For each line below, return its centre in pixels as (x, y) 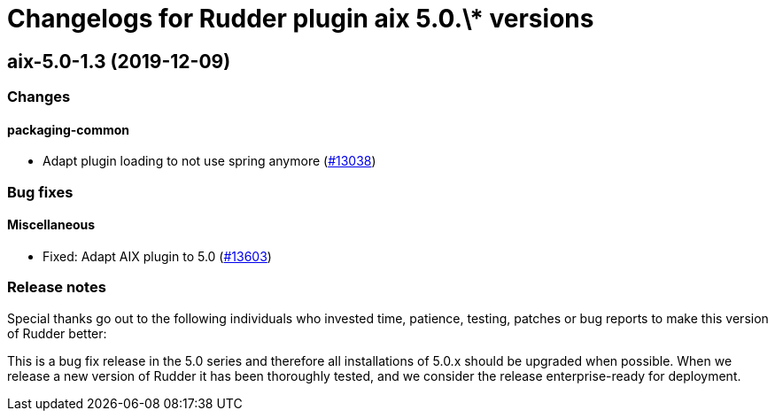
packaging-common (69, 129)
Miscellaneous (51, 225)
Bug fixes (40, 192)
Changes (39, 97)
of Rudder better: (57, 333)
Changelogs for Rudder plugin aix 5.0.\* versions (301, 19)
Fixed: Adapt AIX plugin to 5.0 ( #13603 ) (157, 256)
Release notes (57, 287)
